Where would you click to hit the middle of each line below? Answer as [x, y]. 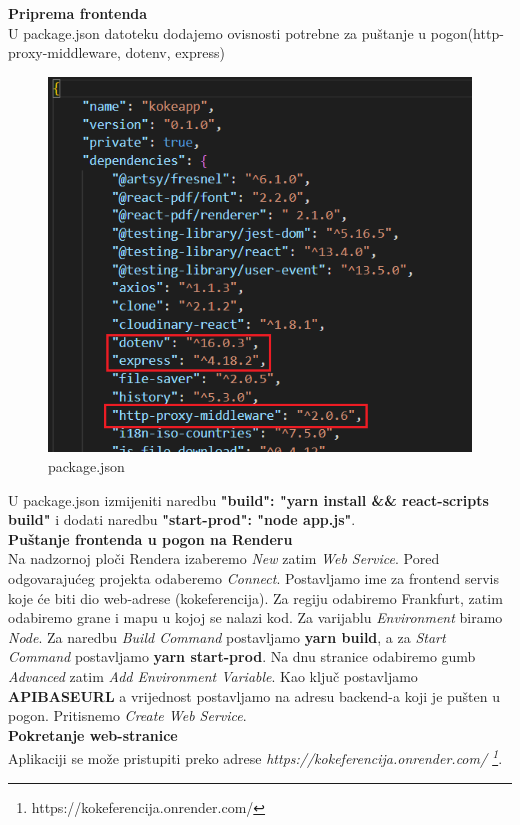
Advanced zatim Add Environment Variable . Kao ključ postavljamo [213, 676]
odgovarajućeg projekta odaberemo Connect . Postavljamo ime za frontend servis [253, 578]
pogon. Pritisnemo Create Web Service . [127, 715]
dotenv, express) [175, 52]
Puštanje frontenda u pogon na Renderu [150, 538]
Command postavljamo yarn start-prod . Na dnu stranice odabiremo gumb [242, 656]
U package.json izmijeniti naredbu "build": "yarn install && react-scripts [248, 499]
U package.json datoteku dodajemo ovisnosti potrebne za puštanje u [217, 32]
